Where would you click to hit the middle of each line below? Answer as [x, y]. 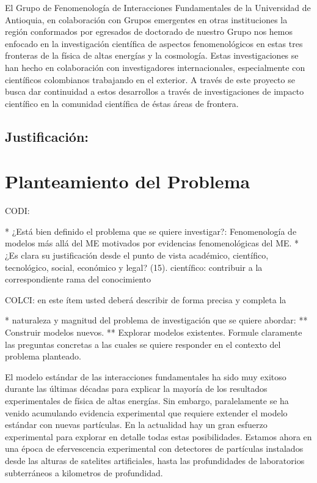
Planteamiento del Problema [128, 181]
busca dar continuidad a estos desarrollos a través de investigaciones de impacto [155, 91]
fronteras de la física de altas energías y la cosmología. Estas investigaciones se [152, 55]
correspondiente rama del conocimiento [78, 279]
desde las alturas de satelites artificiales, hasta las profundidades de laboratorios [155, 460]
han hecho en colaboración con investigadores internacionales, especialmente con [155, 67]
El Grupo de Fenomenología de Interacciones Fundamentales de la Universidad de [158, 7]
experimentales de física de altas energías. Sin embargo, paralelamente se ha [147, 400]
